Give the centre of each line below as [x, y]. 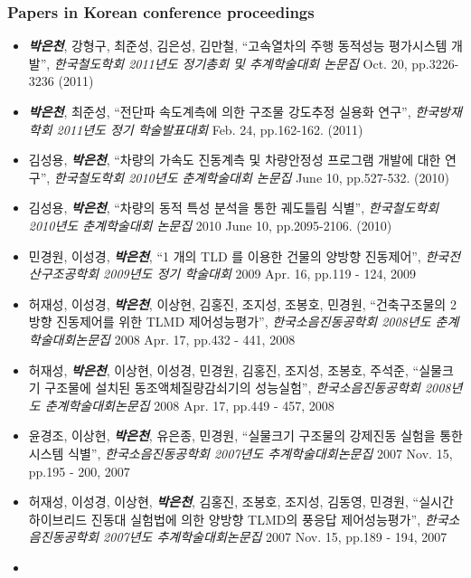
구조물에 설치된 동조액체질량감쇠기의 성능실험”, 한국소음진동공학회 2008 [248, 388]
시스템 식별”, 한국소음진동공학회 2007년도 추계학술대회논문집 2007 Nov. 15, [240, 453]
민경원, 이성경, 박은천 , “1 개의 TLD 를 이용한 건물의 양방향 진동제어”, [225, 256]
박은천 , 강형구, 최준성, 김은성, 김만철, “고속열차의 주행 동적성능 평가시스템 [238, 46]
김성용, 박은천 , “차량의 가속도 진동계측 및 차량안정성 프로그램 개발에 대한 [235, 160]
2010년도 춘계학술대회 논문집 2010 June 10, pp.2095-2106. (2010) [210, 225]
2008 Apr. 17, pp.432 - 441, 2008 [205, 339]
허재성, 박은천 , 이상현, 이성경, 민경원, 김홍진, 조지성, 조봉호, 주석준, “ [224, 370]
